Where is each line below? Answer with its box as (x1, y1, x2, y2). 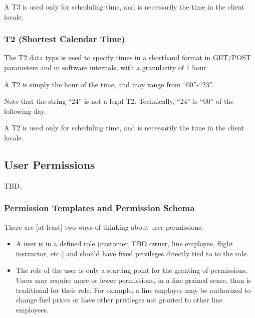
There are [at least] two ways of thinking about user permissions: (4, 221, 203, 232)
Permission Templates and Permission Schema (4, 202, 195, 214)
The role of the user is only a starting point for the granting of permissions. (16, 265, 248, 275)
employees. (16, 304, 49, 314)
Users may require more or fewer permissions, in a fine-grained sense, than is (16, 274, 251, 285)
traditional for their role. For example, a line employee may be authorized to (16, 284, 251, 295)
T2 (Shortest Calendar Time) (4, 33, 125, 45)
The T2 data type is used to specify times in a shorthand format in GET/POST (4, 52, 251, 63)
